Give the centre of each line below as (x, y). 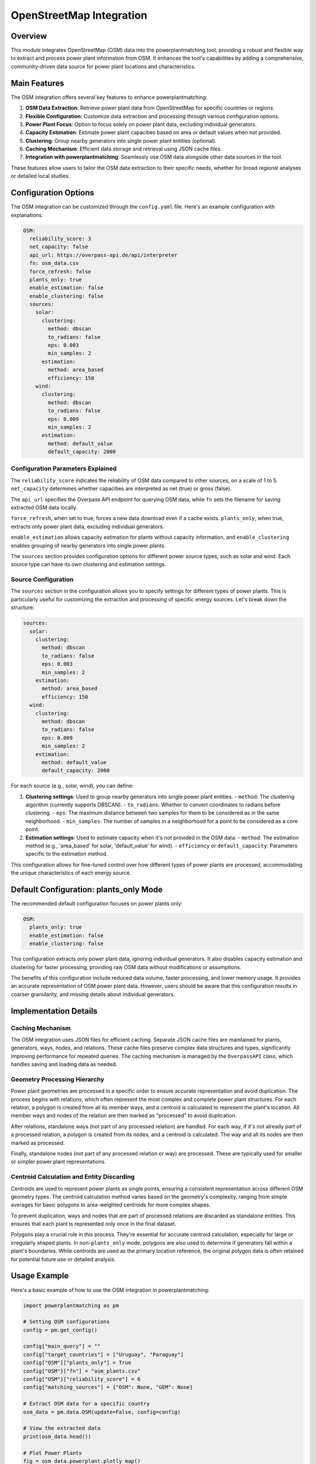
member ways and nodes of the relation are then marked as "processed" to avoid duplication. (124, 1116)
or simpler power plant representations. (59, 1162)
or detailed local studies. (40, 176)
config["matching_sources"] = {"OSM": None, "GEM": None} (108, 1387)
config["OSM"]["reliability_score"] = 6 (82, 1379)
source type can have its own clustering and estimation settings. (88, 565)
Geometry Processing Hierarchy (58, 1079)
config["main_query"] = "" (62, 1346)
